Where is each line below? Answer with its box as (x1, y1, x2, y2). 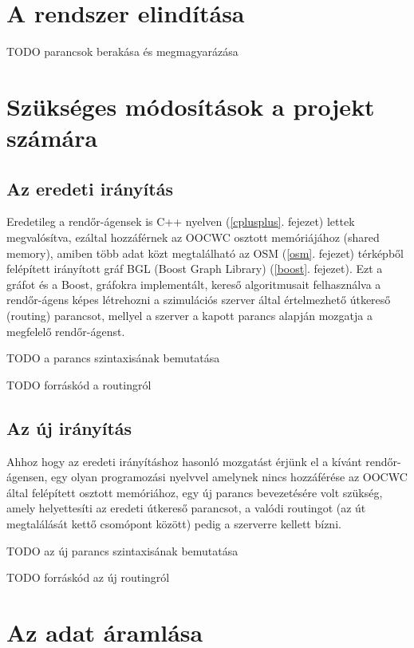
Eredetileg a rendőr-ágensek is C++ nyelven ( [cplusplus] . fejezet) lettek (6, 213, 355, 230)
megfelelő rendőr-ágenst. (6, 322, 125, 339)
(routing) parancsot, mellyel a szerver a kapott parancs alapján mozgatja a (6, 307, 373, 324)
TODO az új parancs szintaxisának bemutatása (6, 542, 239, 559)
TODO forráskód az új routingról (6, 569, 170, 586)
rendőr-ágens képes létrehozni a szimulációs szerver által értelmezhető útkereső (6, 291, 391, 308)
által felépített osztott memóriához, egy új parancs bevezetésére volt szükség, (6, 484, 383, 500)
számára (6, 121, 98, 154)
